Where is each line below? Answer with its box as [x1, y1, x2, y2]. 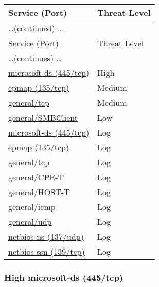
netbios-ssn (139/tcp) [8, 245, 85, 257]
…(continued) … [8, 22, 63, 34]
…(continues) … [8, 52, 62, 64]
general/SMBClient [8, 111, 78, 123]
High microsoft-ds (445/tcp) [4, 271, 123, 283]
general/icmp [8, 201, 56, 213]
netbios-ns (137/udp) [8, 231, 84, 242]
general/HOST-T [8, 186, 70, 198]
